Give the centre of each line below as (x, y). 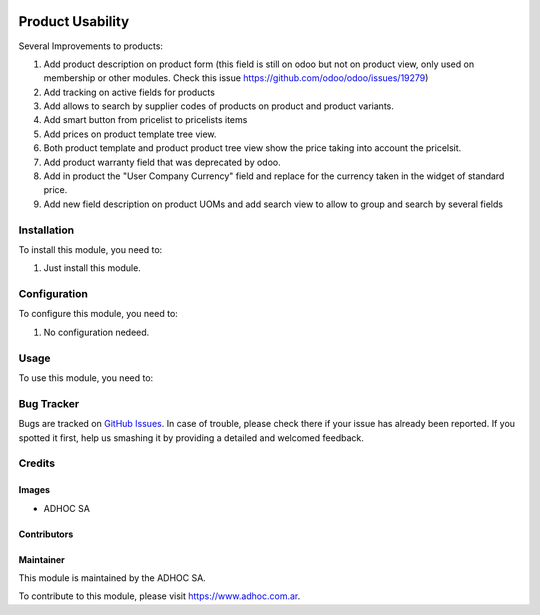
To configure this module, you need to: (98, 314)
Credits (36, 463)
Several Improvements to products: (91, 46)
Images (34, 490)
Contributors (46, 534)
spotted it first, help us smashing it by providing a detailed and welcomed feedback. (191, 437)
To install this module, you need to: (90, 249)
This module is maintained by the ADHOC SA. (112, 577)
